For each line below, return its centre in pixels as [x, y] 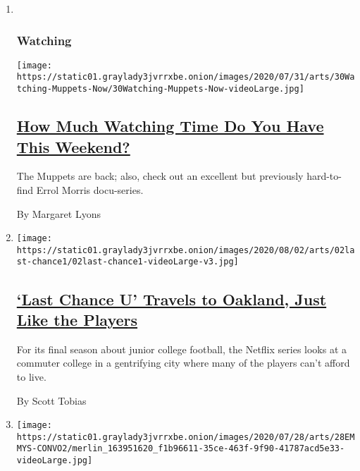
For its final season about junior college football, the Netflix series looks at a [182, 349]
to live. [31, 376]
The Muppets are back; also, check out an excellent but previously [160, 176]
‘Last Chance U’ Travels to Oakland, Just [172, 299]
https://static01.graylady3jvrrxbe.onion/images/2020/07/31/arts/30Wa [186, 77]
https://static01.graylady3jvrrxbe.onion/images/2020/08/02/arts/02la [186, 250]
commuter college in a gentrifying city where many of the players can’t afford [183, 363]
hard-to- [324, 176]
